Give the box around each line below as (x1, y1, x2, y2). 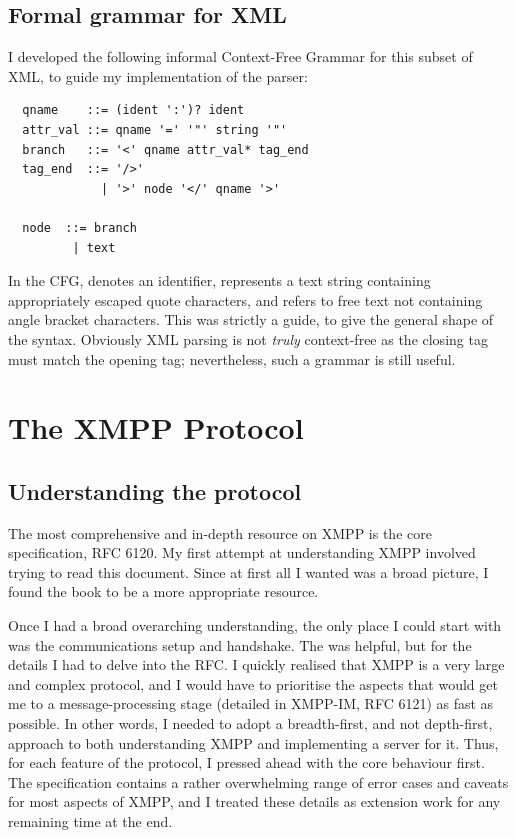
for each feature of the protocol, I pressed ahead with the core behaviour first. (8, 752, 485, 773)
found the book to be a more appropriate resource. (8, 581, 319, 602)
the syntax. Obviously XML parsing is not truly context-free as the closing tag (8, 328, 488, 349)
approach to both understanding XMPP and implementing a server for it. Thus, (8, 732, 499, 753)
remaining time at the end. (8, 811, 173, 831)
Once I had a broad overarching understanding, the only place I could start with (8, 615, 502, 636)
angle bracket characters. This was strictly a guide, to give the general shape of (8, 309, 494, 330)
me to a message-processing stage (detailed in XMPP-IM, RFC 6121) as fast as (8, 693, 494, 714)
